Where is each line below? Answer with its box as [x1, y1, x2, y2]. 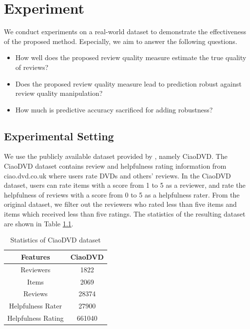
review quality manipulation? [15, 88, 103, 98]
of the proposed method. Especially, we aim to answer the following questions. [4, 36, 237, 46]
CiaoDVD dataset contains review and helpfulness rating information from [4, 161, 227, 171]
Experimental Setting [4, 128, 114, 143]
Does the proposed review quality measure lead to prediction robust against [15, 78, 242, 88]
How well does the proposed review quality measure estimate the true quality [15, 52, 247, 63]
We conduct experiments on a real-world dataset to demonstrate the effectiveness [4, 26, 247, 37]
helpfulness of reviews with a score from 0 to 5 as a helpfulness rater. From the [4, 189, 240, 199]
